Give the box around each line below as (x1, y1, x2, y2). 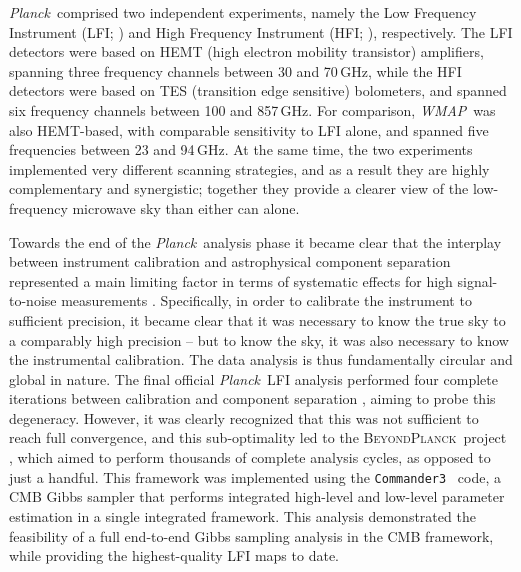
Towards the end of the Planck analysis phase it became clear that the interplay (9, 231, 502, 252)
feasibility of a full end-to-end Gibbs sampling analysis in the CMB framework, (9, 525, 494, 546)
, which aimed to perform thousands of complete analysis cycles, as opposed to (9, 447, 491, 468)
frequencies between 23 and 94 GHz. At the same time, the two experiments (9, 139, 473, 160)
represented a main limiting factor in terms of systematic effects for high (9, 270, 453, 291)
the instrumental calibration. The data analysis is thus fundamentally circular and (9, 349, 513, 370)
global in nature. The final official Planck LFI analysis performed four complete (9, 368, 498, 389)
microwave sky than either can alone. (72, 197, 300, 218)
